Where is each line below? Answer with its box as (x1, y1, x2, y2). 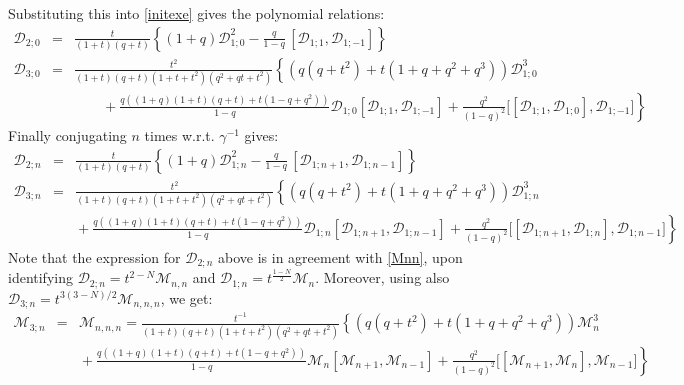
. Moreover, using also (315, 267, 450, 288)
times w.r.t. (144, 125, 215, 145)
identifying (8, 267, 73, 288)
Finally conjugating (8, 125, 127, 145)
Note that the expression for (8, 247, 181, 267)
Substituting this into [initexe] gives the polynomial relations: (8, 3, 385, 23)
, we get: (160, 287, 213, 308)
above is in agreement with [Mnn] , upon (218, 247, 463, 267)
